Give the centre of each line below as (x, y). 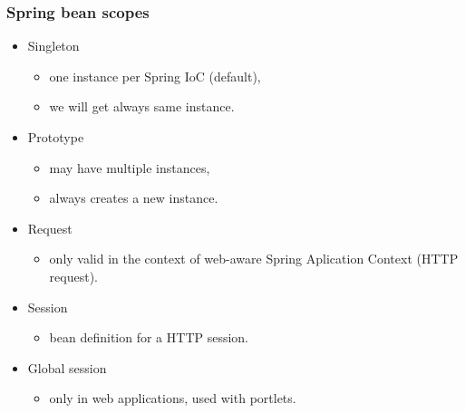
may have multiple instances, (130, 167)
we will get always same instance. (142, 106)
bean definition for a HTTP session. (149, 337)
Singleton (53, 46)
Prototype (56, 137)
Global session (67, 367)
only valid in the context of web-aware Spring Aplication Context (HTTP (254, 259)
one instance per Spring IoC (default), (155, 76)
